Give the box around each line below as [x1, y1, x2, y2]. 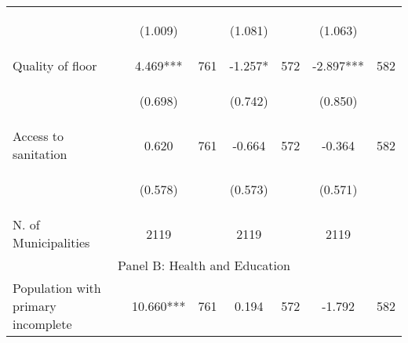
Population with [13, 279, 101, 297]
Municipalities [13, 233, 90, 251]
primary [13, 297, 56, 315]
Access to [13, 127, 64, 145]
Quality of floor [13, 56, 97, 74]
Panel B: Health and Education [118, 256, 290, 274]
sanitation [13, 145, 67, 163]
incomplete [13, 315, 72, 333]
